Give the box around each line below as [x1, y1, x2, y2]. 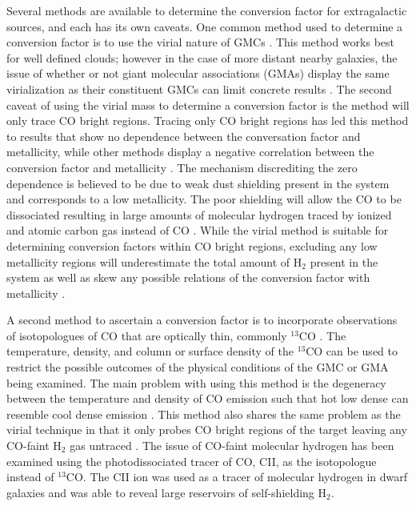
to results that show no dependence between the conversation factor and [6, 127, 361, 144]
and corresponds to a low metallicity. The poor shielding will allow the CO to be [6, 191, 402, 207]
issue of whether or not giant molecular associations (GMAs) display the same [6, 65, 390, 82]
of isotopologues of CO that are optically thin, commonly [6, 327, 287, 343]
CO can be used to [306, 343, 398, 359]
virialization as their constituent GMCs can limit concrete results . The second [6, 80, 392, 97]
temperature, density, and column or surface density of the [6, 343, 294, 359]
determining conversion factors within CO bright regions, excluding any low [6, 237, 378, 254]
